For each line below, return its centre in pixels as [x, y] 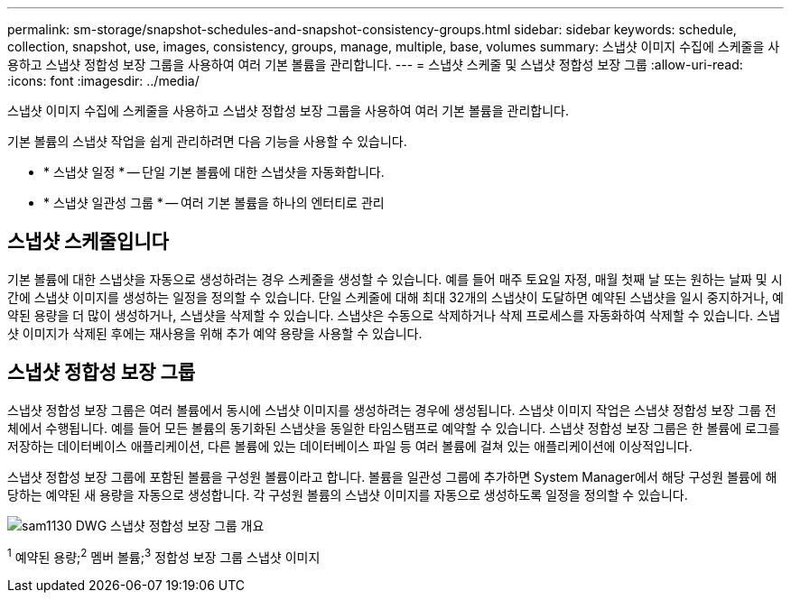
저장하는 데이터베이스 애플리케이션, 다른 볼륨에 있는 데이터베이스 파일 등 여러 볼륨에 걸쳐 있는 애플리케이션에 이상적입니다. [350, 446]
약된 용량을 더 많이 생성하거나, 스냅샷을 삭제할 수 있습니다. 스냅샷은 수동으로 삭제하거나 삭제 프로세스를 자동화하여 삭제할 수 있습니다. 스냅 [394, 315]
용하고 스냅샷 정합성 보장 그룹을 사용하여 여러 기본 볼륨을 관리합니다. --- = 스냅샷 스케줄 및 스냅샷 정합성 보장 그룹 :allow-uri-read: [375, 65]
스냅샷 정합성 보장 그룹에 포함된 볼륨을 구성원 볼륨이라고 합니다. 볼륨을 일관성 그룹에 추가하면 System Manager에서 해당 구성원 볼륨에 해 [392, 476]
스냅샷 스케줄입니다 [88, 242]
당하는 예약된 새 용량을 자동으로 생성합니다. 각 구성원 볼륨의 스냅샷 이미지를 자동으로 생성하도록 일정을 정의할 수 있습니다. [348, 494]
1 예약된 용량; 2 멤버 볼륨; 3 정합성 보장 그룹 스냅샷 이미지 [164, 555]
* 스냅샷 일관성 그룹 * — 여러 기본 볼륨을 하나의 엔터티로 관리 [214, 203]
